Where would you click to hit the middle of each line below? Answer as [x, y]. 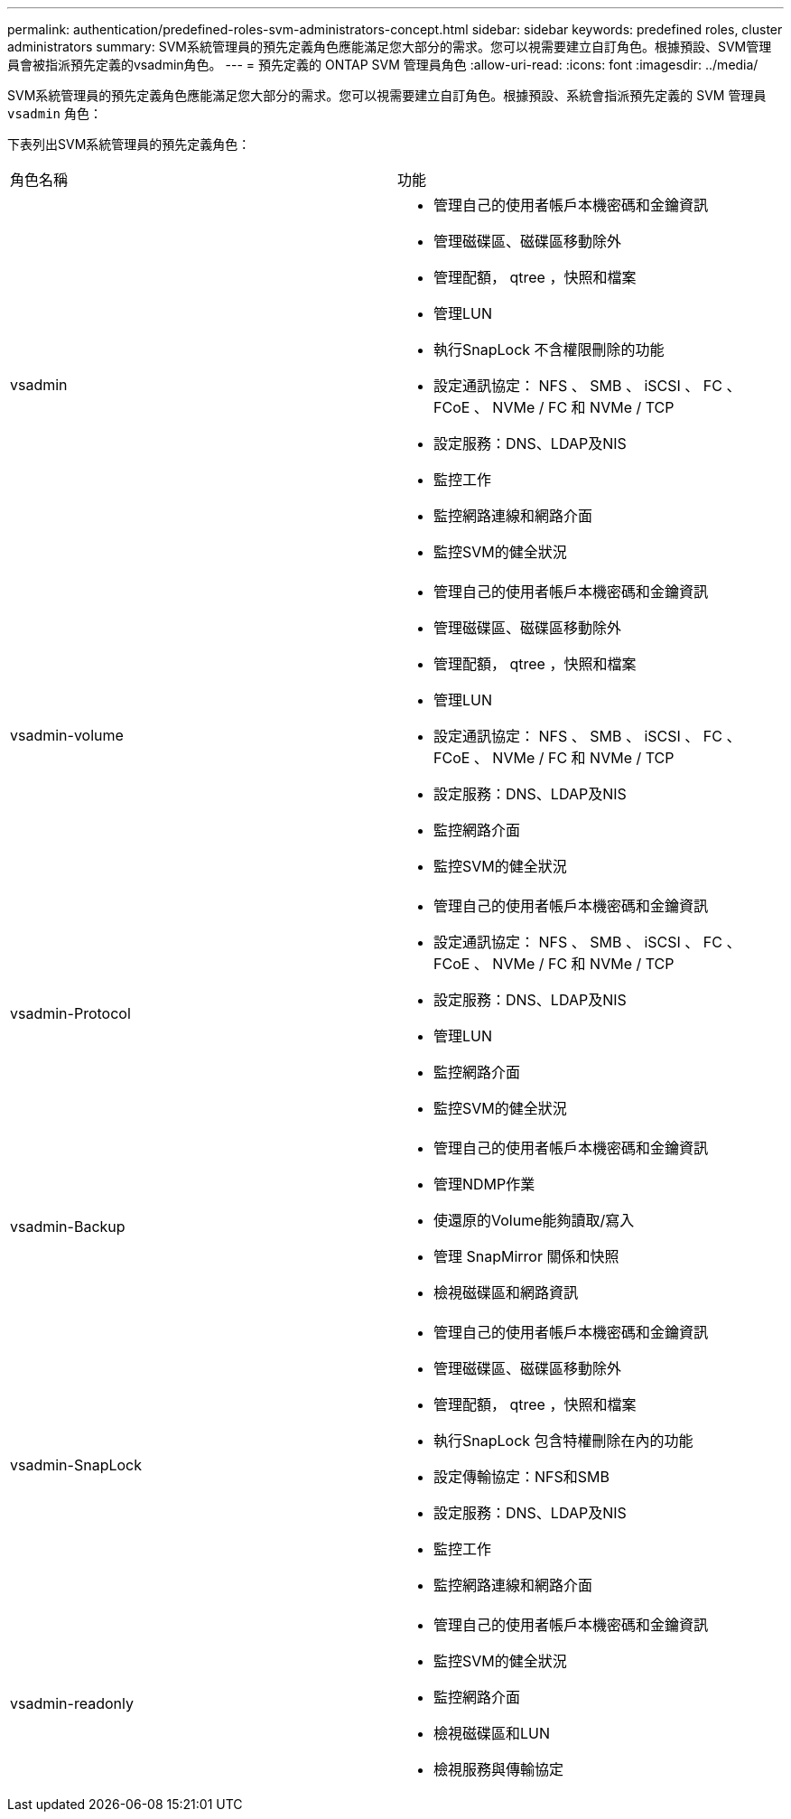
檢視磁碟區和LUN [492, 1733]
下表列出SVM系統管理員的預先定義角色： [129, 144]
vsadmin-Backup [68, 1227]
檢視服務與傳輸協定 [499, 1769]
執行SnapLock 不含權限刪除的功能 [549, 350]
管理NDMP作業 [484, 1184]
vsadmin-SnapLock [76, 1465]
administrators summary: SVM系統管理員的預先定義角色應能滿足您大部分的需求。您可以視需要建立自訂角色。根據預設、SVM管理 [390, 47]
